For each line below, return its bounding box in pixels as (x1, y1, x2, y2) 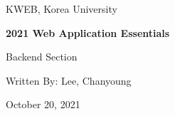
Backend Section (6, 49, 78, 64)
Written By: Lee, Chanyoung (6, 73, 132, 88)
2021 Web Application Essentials (6, 25, 170, 40)
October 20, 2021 (6, 97, 80, 112)
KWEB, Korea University (6, 1, 117, 16)
